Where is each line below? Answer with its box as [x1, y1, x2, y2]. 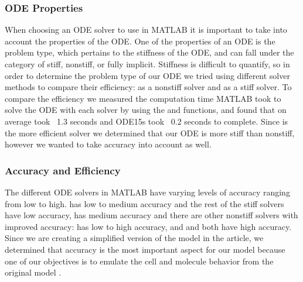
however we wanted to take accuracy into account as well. [5, 138, 212, 150]
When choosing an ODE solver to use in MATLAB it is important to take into [5, 23, 287, 36]
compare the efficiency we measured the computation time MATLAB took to [5, 92, 281, 104]
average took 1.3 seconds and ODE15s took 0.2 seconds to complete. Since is [5, 115, 288, 127]
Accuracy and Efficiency [5, 163, 121, 177]
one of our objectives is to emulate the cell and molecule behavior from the [5, 255, 274, 267]
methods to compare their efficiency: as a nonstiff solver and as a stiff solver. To [5, 81, 292, 93]
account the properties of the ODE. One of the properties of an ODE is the [5, 35, 275, 47]
